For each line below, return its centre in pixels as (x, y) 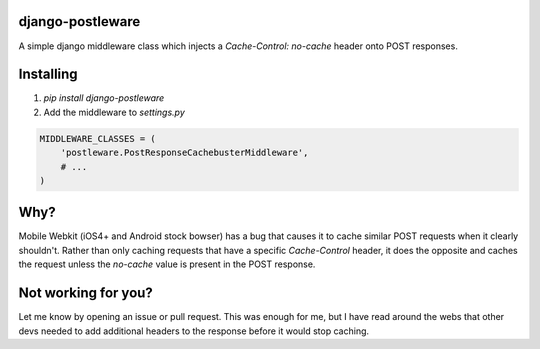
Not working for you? (86, 293)
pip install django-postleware (104, 98)
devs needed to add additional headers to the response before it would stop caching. (194, 331)
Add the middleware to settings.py (114, 112)
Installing (48, 74)
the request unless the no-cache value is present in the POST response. (167, 264)
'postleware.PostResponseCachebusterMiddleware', (184, 153)
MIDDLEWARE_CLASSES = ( (98, 138)
